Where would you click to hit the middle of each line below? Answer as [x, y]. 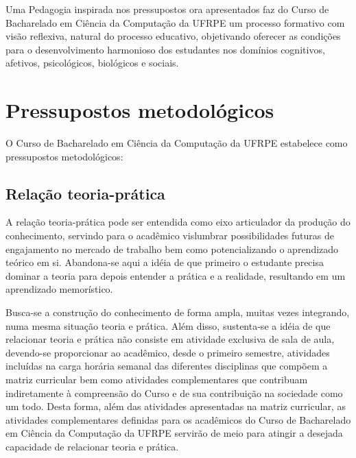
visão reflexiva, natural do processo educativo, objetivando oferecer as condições [173, 36]
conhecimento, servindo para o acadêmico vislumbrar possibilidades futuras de [170, 236]
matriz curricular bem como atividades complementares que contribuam [157, 379]
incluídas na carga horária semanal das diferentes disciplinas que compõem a [167, 366]
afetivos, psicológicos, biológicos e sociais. [92, 63]
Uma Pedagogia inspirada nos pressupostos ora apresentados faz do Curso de [167, 9]
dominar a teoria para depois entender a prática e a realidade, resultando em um [176, 275]
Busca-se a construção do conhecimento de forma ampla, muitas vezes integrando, [178, 312]
